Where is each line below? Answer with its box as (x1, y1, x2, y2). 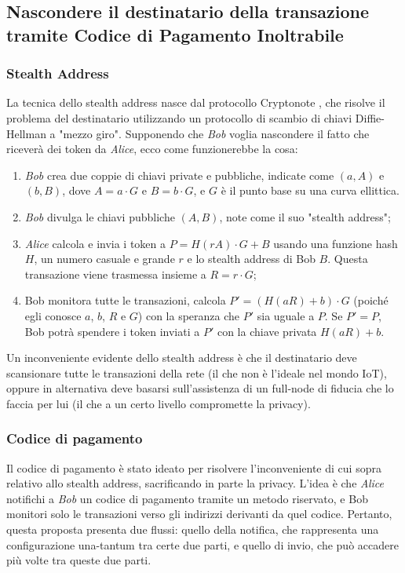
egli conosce (24, 307, 82, 323)
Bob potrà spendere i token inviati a (24, 323, 200, 339)
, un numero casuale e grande (34, 250, 175, 267)
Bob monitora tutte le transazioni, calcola (24, 292, 226, 308)
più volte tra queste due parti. (6, 552, 151, 568)
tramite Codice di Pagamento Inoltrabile (6, 22, 344, 46)
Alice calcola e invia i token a (24, 235, 166, 251)
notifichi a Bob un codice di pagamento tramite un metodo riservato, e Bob (6, 490, 368, 506)
